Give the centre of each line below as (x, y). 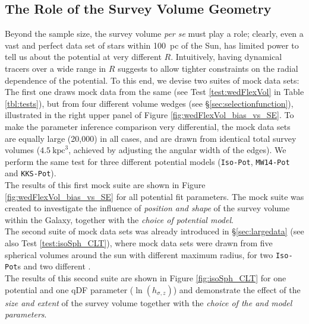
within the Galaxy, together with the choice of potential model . (119, 219)
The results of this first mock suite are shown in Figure (105, 185)
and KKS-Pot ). (31, 173)
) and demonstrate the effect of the (237, 289)
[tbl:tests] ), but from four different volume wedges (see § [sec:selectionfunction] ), (149, 103)
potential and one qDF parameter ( (69, 289)
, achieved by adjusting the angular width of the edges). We (177, 150)
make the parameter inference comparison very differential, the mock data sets (148, 126)
